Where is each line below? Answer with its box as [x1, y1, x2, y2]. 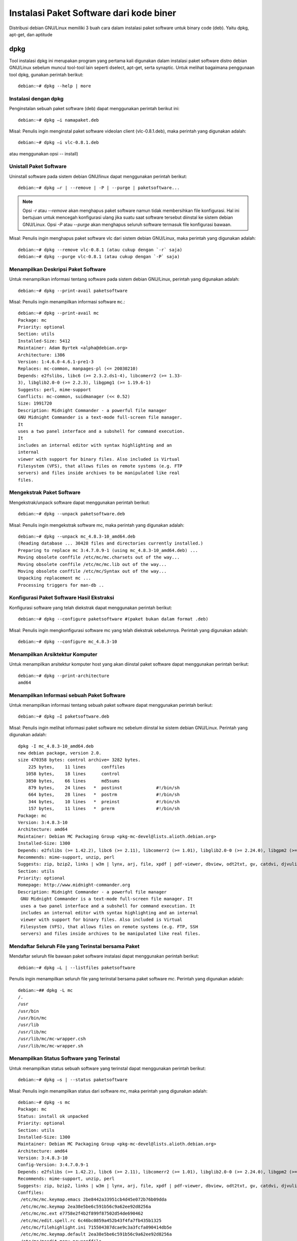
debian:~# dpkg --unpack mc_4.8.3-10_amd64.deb [18, 534, 136, 539]
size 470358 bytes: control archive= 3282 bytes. [18, 757, 141, 763]
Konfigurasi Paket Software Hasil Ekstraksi [9, 594, 114, 601]
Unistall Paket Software [9, 163, 67, 170]
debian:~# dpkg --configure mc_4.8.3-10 [18, 639, 117, 645]
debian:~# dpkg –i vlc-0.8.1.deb [18, 139, 99, 145]
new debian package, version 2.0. [18, 750, 101, 756]
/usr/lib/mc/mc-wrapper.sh [18, 1043, 84, 1048]
